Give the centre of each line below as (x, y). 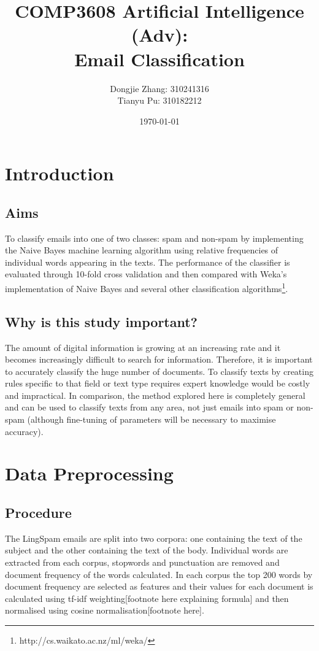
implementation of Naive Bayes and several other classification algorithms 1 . (147, 287)
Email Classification (159, 59)
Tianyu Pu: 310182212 (159, 100)
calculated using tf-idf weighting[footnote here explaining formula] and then (147, 598)
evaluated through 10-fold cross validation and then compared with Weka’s (146, 274)
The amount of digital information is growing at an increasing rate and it (143, 347)
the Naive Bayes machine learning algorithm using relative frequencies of (142, 250)
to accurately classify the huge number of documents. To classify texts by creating (159, 371)
